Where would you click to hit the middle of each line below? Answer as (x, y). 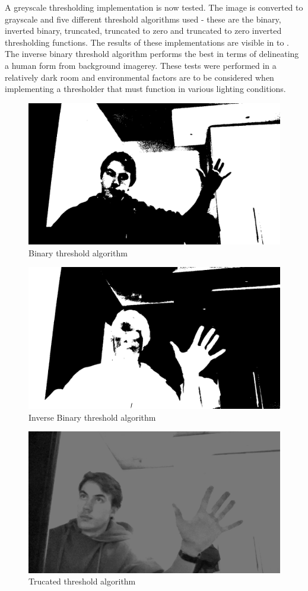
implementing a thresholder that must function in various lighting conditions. (145, 89)
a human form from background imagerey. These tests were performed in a (141, 65)
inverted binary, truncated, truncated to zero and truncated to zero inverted (143, 31)
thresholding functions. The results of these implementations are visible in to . (147, 42)
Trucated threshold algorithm (82, 581)
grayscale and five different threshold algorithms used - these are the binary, (143, 19)
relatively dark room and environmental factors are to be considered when (139, 77)
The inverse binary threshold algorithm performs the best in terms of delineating (152, 54)
